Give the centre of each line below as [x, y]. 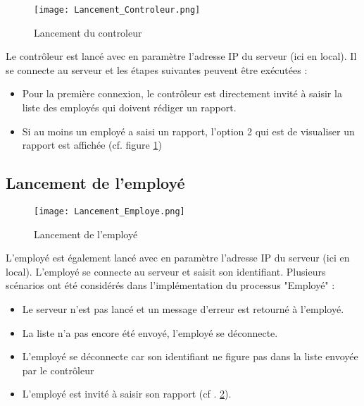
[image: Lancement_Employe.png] [109, 212]
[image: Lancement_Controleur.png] [117, 10]
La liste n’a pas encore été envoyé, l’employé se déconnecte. [150, 332]
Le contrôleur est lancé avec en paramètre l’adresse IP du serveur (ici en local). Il [181, 56]
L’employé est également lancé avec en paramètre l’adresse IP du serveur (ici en [178, 258]
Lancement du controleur [88, 32]
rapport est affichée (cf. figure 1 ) [92, 145]
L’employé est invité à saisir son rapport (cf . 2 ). [127, 394]
